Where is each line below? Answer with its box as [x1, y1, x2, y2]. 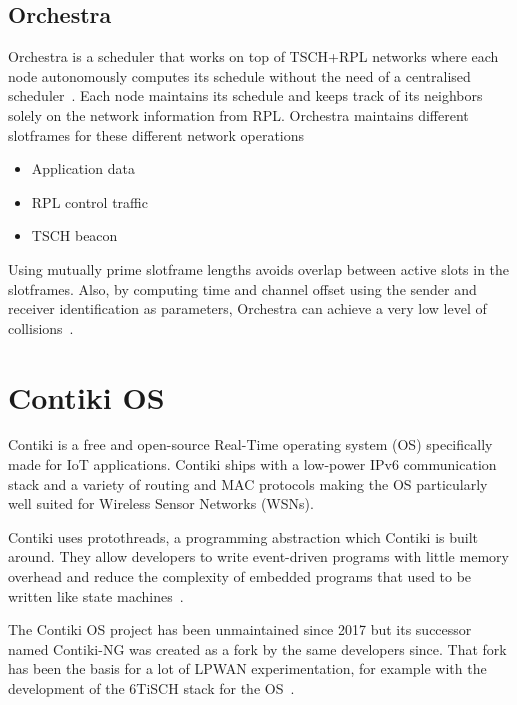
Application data [31, 158, 135, 179]
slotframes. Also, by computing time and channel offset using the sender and [8, 278, 477, 299]
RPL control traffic [31, 191, 148, 212]
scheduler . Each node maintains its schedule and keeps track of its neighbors [8, 85, 483, 106]
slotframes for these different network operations [8, 124, 305, 145]
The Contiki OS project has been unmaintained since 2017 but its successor [8, 619, 472, 640]
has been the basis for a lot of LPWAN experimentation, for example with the [8, 658, 487, 679]
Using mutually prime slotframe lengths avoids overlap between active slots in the [8, 258, 510, 279]
